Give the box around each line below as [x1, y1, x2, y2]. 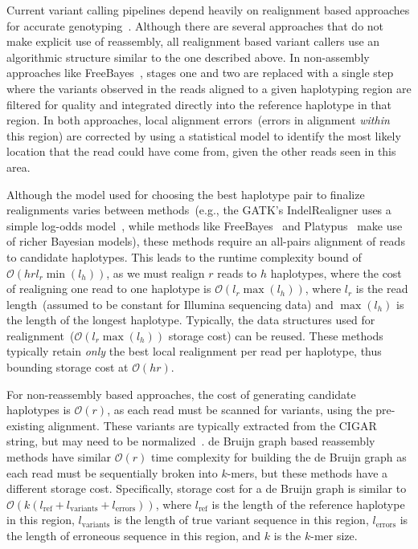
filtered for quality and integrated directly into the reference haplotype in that [6, 96, 392, 112]
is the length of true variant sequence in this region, [113, 511, 369, 528]
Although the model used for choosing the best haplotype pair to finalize [6, 185, 365, 202]
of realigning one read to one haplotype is [6, 280, 211, 297]
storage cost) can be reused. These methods [168, 327, 383, 344]
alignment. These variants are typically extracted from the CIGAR [47, 417, 377, 433]
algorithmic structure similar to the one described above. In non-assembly [6, 48, 370, 65]
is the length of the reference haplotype [211, 495, 405, 512]
